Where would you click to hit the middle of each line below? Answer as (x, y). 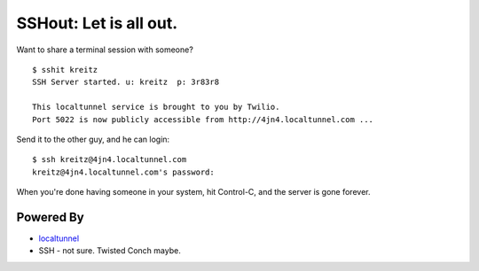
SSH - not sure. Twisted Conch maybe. (110, 251)
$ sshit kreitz (65, 70)
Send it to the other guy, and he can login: (93, 139)
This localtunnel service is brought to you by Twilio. (156, 107)
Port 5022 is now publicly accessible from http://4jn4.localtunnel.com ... (203, 119)
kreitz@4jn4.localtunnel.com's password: (123, 172)
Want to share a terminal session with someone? (105, 50)
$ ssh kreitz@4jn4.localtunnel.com (110, 160)
